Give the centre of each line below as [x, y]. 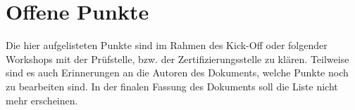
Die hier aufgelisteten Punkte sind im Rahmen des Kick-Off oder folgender [167, 45]
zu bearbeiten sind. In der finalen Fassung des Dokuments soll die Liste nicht [172, 86]
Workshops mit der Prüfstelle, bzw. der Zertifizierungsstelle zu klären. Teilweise [177, 59]
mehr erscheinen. [42, 100]
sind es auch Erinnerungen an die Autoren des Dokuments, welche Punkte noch [177, 73]
